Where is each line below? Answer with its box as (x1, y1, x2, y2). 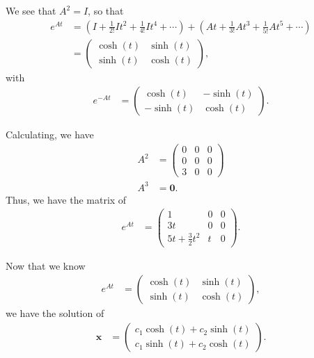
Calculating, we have (6, 127, 94, 142)
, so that (88, 3, 124, 17)
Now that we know (6, 258, 86, 272)
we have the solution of (6, 306, 104, 320)
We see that (6, 3, 56, 17)
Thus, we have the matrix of (6, 192, 127, 206)
